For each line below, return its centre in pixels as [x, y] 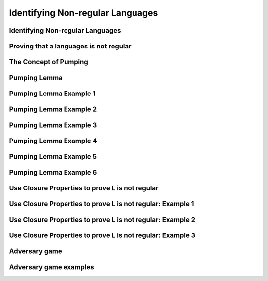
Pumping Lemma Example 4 [53, 141]
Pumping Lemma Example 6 [53, 172]
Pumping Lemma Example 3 [53, 125]
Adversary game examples [52, 267]
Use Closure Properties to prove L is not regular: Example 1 [101, 204]
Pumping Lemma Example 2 [53, 110]
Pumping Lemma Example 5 [53, 157]
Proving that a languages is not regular [70, 46]
